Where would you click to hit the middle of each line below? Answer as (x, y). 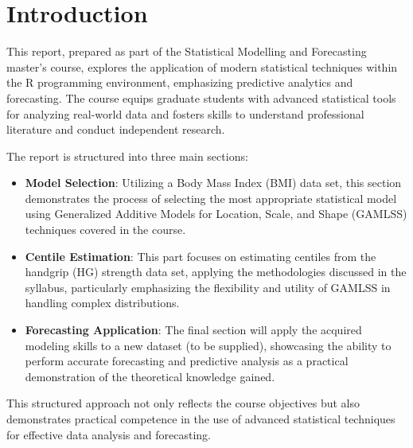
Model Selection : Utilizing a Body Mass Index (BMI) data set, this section (213, 183)
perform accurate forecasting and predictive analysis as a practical (187, 361)
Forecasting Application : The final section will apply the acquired (193, 330)
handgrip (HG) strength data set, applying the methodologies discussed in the (216, 272)
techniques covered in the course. (105, 230)
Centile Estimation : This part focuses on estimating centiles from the (201, 256)
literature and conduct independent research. (116, 129)
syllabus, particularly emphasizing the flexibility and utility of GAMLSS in (208, 287)
